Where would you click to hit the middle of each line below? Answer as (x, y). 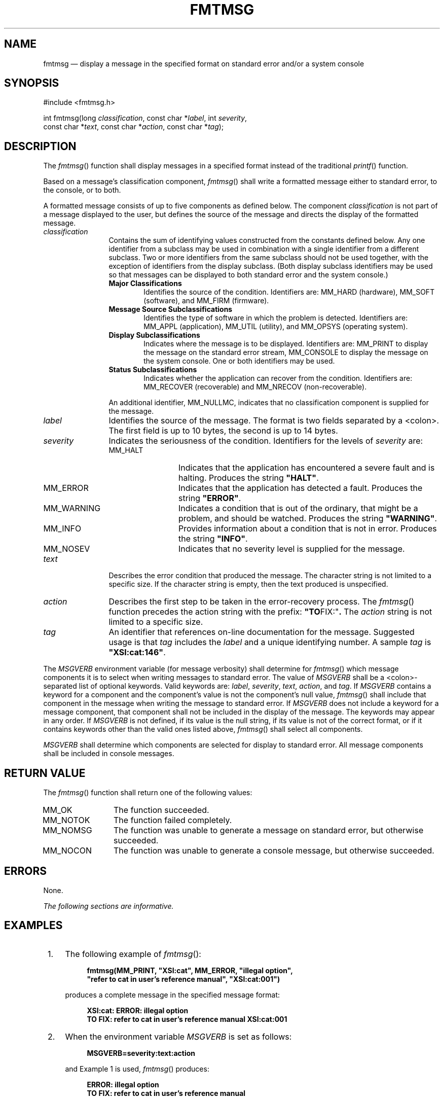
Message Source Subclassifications (171, 309)
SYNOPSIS (32, 83)
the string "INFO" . (213, 539)
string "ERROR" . (210, 498)
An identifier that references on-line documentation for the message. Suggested (262, 632)
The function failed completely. (173, 820)
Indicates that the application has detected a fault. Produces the (300, 488)
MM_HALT (126, 450)
